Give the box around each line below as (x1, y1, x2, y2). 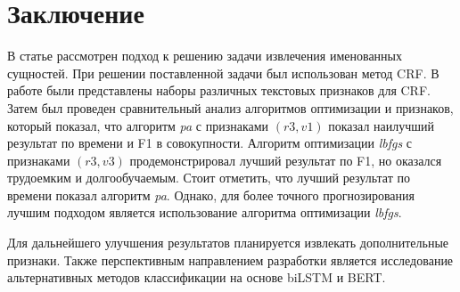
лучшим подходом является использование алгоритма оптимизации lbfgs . (7, 203, 402, 222)
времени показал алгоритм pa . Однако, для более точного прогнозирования (7, 185, 415, 204)
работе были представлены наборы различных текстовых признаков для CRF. (7, 81, 431, 100)
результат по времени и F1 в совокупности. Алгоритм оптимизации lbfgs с (7, 134, 413, 152)
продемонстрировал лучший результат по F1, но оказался (129, 150, 442, 169)
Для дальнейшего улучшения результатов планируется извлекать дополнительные (7, 233, 448, 252)
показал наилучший (328, 116, 435, 134)
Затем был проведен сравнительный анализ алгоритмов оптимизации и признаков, (7, 98, 454, 117)
